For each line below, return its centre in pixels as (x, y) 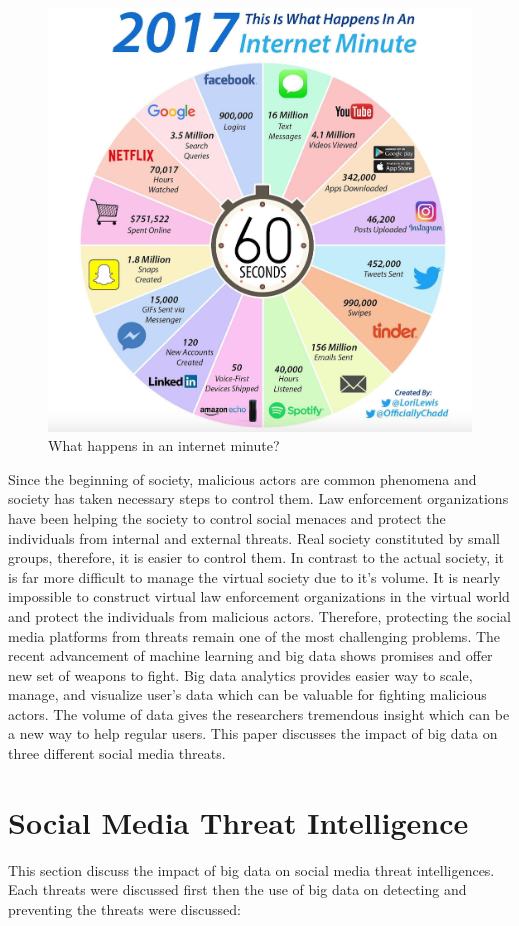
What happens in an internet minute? (164, 445)
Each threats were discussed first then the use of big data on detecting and (237, 889)
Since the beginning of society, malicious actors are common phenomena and (242, 478)
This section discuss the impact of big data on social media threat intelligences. (251, 869)
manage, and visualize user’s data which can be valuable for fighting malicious (247, 694)
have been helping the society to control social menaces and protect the (227, 517)
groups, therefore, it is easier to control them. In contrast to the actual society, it (256, 557)
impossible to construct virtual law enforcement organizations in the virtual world (259, 596)
